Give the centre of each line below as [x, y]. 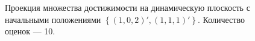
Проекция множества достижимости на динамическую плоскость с [127, 7]
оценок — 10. [30, 31]
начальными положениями [53, 19]
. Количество [221, 19]
